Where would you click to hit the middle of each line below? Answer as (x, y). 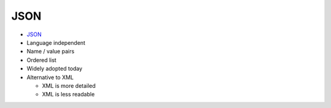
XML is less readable (68, 94)
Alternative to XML (50, 77)
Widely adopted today (55, 69)
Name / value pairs (51, 52)
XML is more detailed (69, 85)
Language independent (56, 42)
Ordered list (41, 60)
